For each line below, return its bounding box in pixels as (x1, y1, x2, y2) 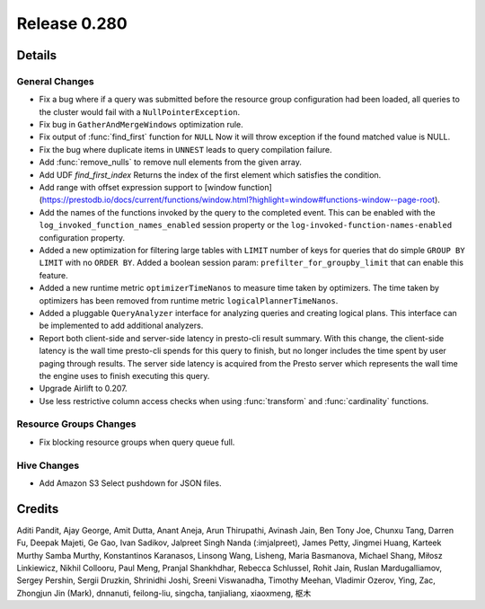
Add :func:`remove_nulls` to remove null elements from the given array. (39, 157, 303, 168)
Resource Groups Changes (16, 418, 137, 430)
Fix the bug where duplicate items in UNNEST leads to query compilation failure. (39, 144, 332, 154)
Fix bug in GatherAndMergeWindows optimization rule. (39, 119, 244, 130)
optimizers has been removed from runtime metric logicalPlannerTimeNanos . (39, 295, 339, 305)
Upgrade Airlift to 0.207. (39, 383, 128, 394)
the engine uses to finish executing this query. (39, 370, 210, 381)
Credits (16, 501, 59, 516)
